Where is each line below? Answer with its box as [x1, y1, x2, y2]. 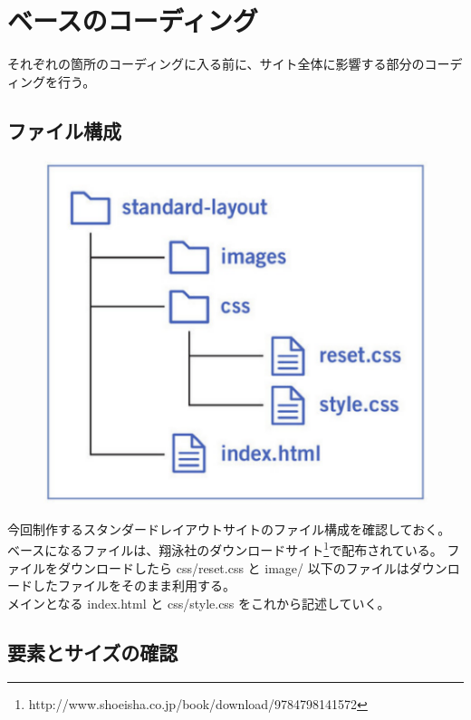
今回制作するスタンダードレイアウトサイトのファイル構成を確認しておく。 [7, 519, 451, 538]
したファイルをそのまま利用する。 [32, 576, 235, 595]
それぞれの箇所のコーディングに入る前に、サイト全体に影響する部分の [7, 54, 425, 73]
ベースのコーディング [7, 2, 258, 39]
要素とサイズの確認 [7, 638, 178, 666]
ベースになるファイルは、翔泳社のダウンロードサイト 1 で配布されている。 [7, 538, 443, 560]
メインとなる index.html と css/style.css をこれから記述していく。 [7, 593, 390, 612]
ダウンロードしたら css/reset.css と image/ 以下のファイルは [57, 558, 409, 577]
